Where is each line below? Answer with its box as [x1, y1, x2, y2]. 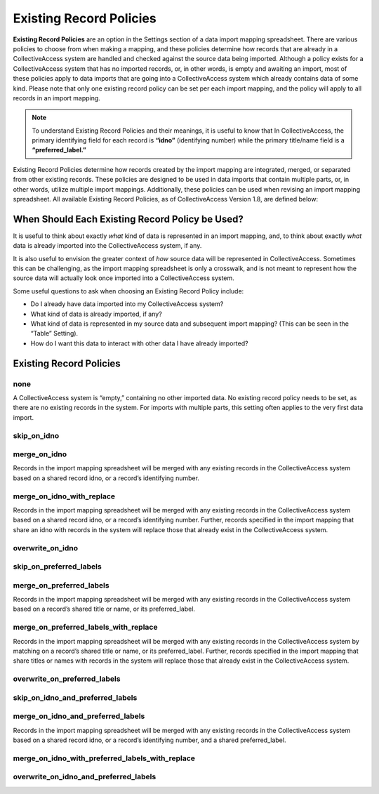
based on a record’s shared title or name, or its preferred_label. [13, 604, 196, 614]
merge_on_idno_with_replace [13, 491, 116, 501]
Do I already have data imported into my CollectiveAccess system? [30, 300, 224, 308]
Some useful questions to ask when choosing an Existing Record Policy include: [13, 286, 244, 295]
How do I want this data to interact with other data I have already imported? [30, 339, 248, 348]
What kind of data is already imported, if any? [30, 310, 163, 318]
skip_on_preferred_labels [13, 562, 102, 571]
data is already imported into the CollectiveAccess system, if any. [13, 241, 202, 250]
